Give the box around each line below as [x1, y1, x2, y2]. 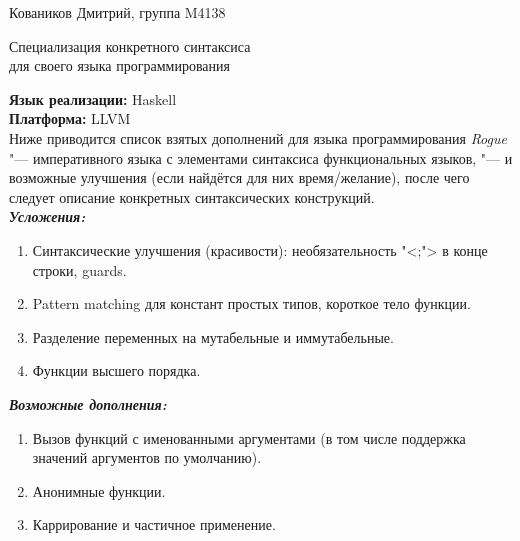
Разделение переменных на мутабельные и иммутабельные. [32, 326, 394, 347]
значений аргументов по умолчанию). [32, 447, 262, 468]
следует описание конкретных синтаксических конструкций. [9, 186, 375, 207]
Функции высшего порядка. [32, 360, 201, 381]
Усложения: [9, 206, 86, 227]
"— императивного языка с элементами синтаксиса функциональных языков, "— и [9, 147, 513, 168]
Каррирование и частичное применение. [32, 514, 276, 535]
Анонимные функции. [32, 480, 166, 501]
